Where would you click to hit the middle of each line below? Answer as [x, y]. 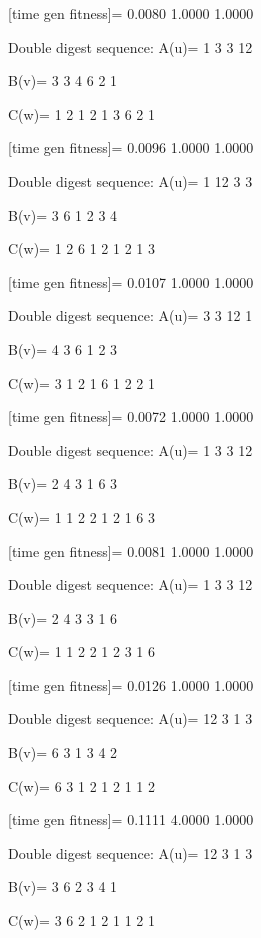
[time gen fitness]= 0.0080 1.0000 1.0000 [131, 13]
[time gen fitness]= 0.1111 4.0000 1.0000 [131, 819]
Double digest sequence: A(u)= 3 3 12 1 [130, 315]
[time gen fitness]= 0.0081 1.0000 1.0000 [131, 550]
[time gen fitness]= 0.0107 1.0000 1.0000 [131, 281]
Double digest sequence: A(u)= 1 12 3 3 [130, 180]
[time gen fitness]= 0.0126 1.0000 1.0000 [131, 684]
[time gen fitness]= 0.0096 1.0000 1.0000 [131, 147]
